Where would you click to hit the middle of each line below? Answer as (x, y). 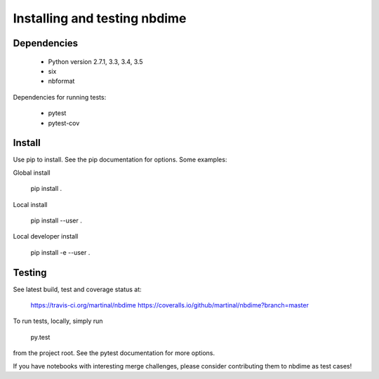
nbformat (61, 81)
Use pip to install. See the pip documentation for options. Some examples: (120, 160)
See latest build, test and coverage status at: (77, 289)
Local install (30, 204)
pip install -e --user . (60, 252)
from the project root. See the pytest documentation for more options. (114, 353)
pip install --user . (56, 220)
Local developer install (46, 237)
